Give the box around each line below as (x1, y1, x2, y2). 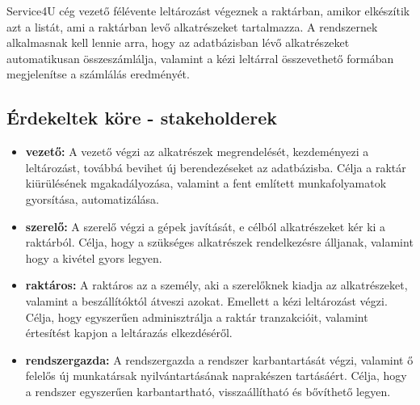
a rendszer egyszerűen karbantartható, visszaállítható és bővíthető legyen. (25, 382, 391, 399)
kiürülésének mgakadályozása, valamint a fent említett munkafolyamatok (25, 175, 387, 192)
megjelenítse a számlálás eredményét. (6, 65, 190, 82)
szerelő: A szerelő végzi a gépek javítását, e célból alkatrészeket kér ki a (25, 217, 386, 234)
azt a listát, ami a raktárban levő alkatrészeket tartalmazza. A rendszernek (6, 18, 378, 35)
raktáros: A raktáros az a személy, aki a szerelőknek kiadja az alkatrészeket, (25, 276, 408, 293)
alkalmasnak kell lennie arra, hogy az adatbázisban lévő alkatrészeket (6, 34, 350, 51)
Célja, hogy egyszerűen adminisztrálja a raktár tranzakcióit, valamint (25, 308, 368, 325)
